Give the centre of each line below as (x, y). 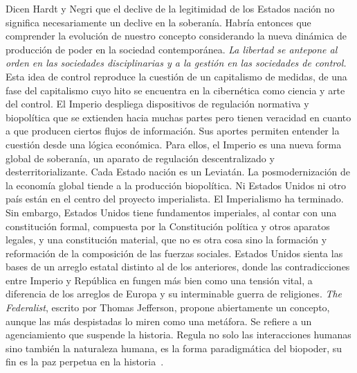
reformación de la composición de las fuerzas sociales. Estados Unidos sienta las (174, 253)
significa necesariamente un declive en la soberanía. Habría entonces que (158, 22)
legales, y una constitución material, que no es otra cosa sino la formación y (166, 240)
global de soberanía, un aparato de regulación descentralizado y (140, 158)
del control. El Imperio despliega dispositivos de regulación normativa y (157, 104)
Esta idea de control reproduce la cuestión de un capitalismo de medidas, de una (176, 76)
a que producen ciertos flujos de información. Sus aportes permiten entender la (173, 131)
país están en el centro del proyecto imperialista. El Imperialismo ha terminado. (175, 199)
